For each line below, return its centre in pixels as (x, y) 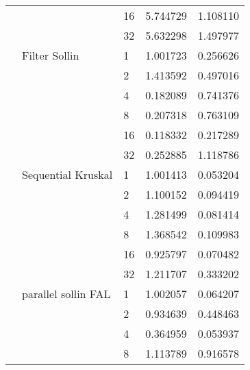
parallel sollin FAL (66, 294)
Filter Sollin (51, 55)
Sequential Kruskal (67, 174)
